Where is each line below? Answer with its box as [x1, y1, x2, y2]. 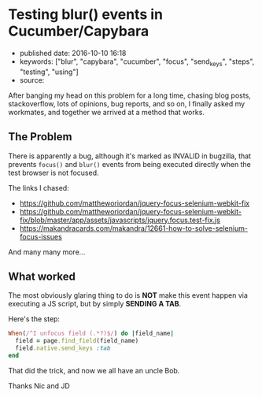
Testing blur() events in [8, 6, 164, 24]
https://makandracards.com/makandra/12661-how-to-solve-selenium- [19, 223, 248, 233]
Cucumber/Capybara [8, 22, 149, 40]
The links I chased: [8, 183, 69, 192]
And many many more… [8, 247, 86, 257]
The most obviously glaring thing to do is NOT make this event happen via [8, 291, 248, 300]
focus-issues [19, 232, 63, 241]
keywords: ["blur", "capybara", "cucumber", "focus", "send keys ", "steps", [19, 57, 255, 68]
